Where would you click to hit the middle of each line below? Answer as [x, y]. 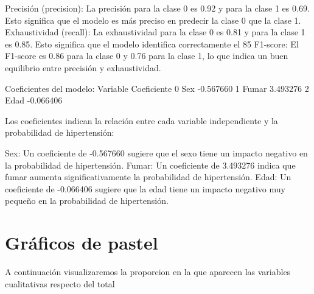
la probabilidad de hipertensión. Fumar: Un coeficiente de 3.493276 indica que [150, 165]
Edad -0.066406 [34, 100]
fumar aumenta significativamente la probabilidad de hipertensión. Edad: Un [148, 177]
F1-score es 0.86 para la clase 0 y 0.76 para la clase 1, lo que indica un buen [147, 56]
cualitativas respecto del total [60, 283]
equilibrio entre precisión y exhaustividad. [83, 67]
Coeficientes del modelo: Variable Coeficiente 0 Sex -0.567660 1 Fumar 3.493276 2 [157, 88]
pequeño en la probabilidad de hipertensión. [87, 201]
